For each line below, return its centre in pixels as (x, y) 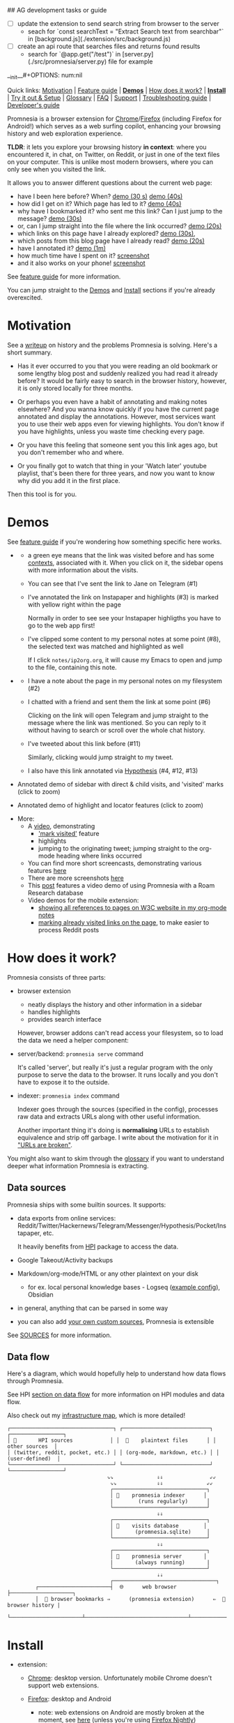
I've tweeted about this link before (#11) (84, 743)
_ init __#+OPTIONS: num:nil (45, 76)
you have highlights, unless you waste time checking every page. (111, 431)
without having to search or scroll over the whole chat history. (116, 730)
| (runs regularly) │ (160, 1502)
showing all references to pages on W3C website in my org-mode (132, 907)
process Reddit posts (69, 930)
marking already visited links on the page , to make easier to (124, 922)
